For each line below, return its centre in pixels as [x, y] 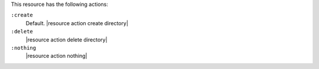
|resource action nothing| [56, 56]
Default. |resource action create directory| [77, 23]
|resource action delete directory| [66, 39]
